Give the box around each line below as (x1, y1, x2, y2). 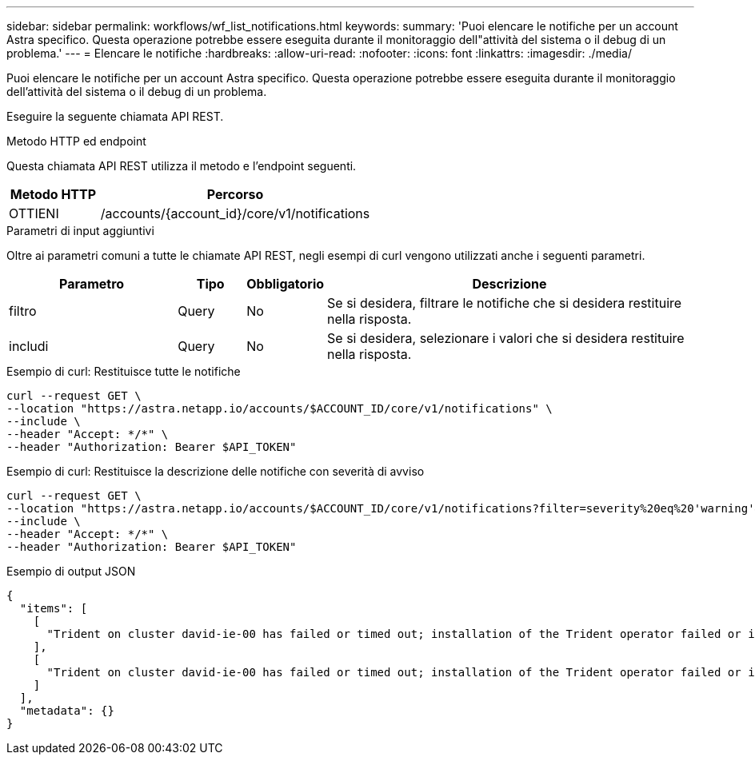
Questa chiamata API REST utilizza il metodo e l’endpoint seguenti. (6, 159, 357, 173)
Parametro (59, 276, 125, 292)
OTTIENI (9, 205, 59, 221)
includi (9, 338, 49, 354)
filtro (9, 303, 37, 319)
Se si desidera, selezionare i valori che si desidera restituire (327, 330, 685, 346)
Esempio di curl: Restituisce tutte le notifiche (6, 365, 241, 378)
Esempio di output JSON (6, 564, 136, 578)
